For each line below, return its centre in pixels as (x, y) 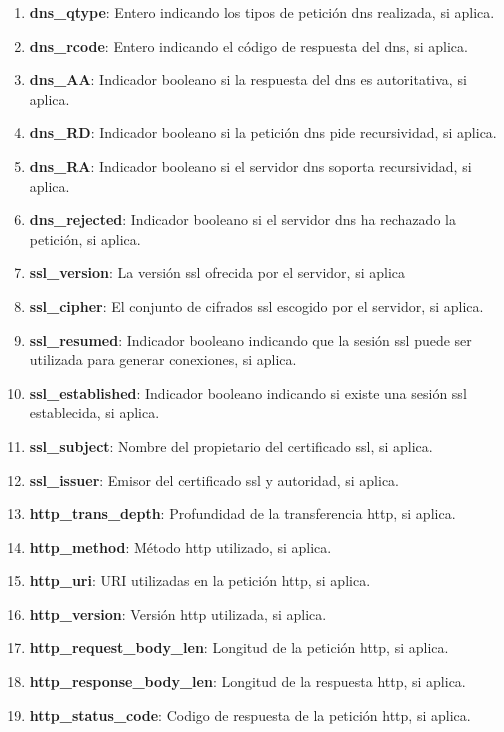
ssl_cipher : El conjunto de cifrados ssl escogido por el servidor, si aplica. (256, 305)
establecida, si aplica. (94, 412)
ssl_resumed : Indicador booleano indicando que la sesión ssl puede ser (250, 339)
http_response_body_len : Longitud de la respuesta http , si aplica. (247, 681)
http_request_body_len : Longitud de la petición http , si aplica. (239, 647)
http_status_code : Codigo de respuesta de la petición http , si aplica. (250, 714)
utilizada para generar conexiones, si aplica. (163, 359)
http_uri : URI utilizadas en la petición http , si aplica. (200, 580)
